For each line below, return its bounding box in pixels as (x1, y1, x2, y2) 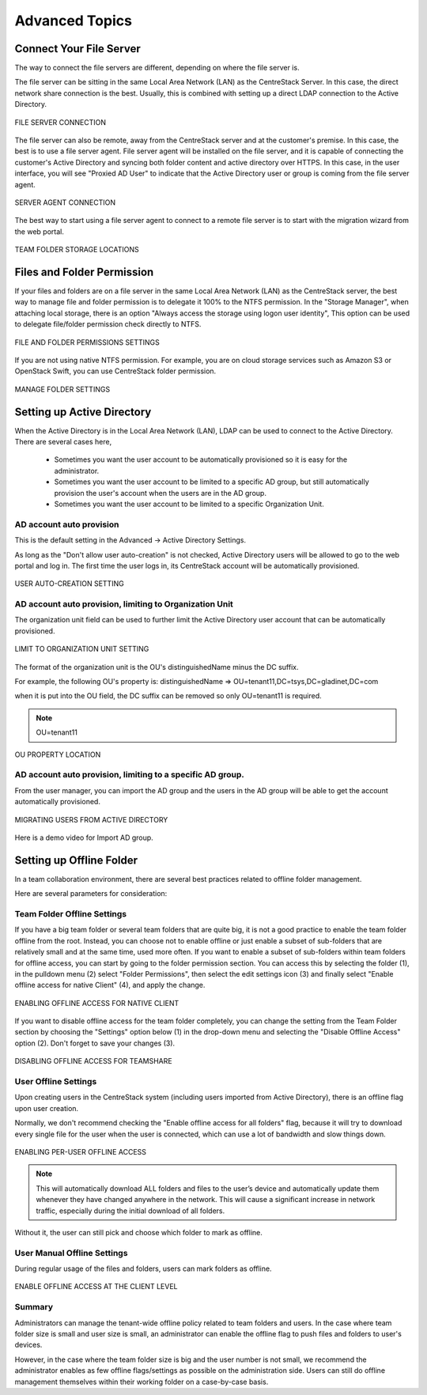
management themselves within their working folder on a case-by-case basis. (14, 1377, 269, 1386)
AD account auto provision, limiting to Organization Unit (14, 599, 233, 610)
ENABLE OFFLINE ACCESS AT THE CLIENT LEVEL (14, 1282, 178, 1291)
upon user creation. (14, 1103, 79, 1113)
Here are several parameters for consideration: (14, 889, 168, 898)
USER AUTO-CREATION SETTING (14, 579, 124, 588)
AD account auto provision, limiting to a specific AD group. (14, 769, 245, 781)
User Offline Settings (14, 1076, 97, 1087)
